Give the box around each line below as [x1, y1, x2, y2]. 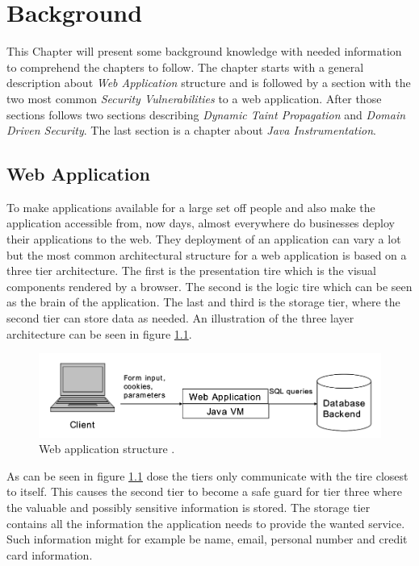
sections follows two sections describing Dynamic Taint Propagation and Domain [6, 106, 406, 123]
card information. [6, 546, 93, 563]
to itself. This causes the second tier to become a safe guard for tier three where [6, 483, 402, 500]
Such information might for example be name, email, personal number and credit [6, 531, 408, 547]
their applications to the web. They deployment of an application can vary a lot [6, 231, 401, 248]
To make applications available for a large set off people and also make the [6, 198, 375, 215]
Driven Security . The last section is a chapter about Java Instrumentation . [6, 122, 376, 139]
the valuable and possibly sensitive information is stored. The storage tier [6, 498, 371, 515]
